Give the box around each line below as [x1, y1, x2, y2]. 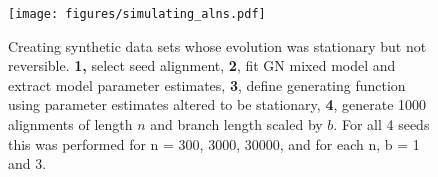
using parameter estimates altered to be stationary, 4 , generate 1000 [8, 94, 427, 115]
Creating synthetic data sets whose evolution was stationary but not [8, 35, 427, 56]
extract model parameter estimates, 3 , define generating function [8, 74, 406, 95]
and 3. [8, 153, 47, 174]
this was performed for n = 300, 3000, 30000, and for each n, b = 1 [8, 133, 420, 154]
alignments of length [8, 114, 133, 135]
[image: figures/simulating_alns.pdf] [8, 7, 266, 21]
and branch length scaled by [150, 114, 323, 135]
